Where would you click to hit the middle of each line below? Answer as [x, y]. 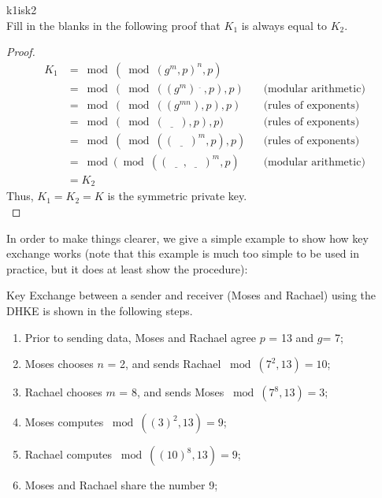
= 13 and [291, 337]
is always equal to [284, 25]
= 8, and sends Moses [172, 392]
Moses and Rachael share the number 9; [121, 485]
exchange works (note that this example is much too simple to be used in [183, 253]
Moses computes [64, 422]
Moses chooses [59, 364]
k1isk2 [22, 9]
